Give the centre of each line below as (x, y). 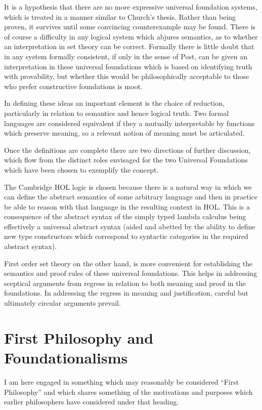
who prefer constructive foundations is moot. (73, 86)
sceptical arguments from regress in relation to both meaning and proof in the (125, 283)
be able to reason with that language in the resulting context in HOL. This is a (127, 206)
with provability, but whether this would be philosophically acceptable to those (127, 76)
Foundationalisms (66, 357)
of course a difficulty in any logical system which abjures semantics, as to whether (131, 36)
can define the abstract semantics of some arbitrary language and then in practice (131, 197)
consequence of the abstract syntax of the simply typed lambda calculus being (125, 216)
